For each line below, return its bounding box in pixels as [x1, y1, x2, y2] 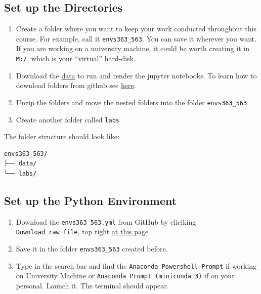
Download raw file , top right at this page [16, 226, 149, 237]
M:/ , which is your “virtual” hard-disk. [16, 53, 136, 64]
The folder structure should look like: [4, 131, 119, 142]
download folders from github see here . [16, 80, 136, 91]
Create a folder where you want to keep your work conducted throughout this [16, 23, 256, 34]
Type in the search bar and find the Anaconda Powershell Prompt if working [16, 260, 257, 271]
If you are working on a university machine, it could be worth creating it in [16, 43, 249, 54]
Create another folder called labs [16, 114, 119, 124]
